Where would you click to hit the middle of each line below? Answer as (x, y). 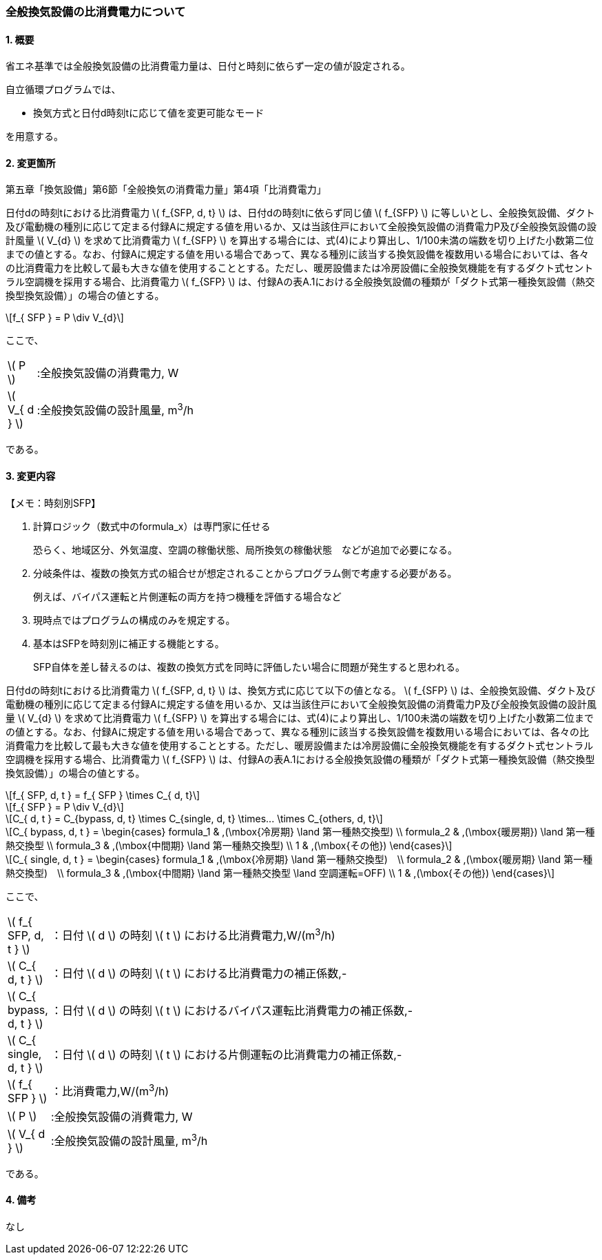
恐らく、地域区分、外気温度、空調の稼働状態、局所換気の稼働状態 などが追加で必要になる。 (245, 549)
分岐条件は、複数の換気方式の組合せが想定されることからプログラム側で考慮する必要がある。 (245, 573)
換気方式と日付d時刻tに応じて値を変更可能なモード (149, 113)
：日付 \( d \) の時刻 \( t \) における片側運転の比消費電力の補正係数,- (226, 1054)
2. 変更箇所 (31, 163)
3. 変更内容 (31, 476)
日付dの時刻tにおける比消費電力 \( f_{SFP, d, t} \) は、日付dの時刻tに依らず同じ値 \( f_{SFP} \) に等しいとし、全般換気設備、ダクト (300, 213)
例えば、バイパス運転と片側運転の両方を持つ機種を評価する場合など (187, 596)
